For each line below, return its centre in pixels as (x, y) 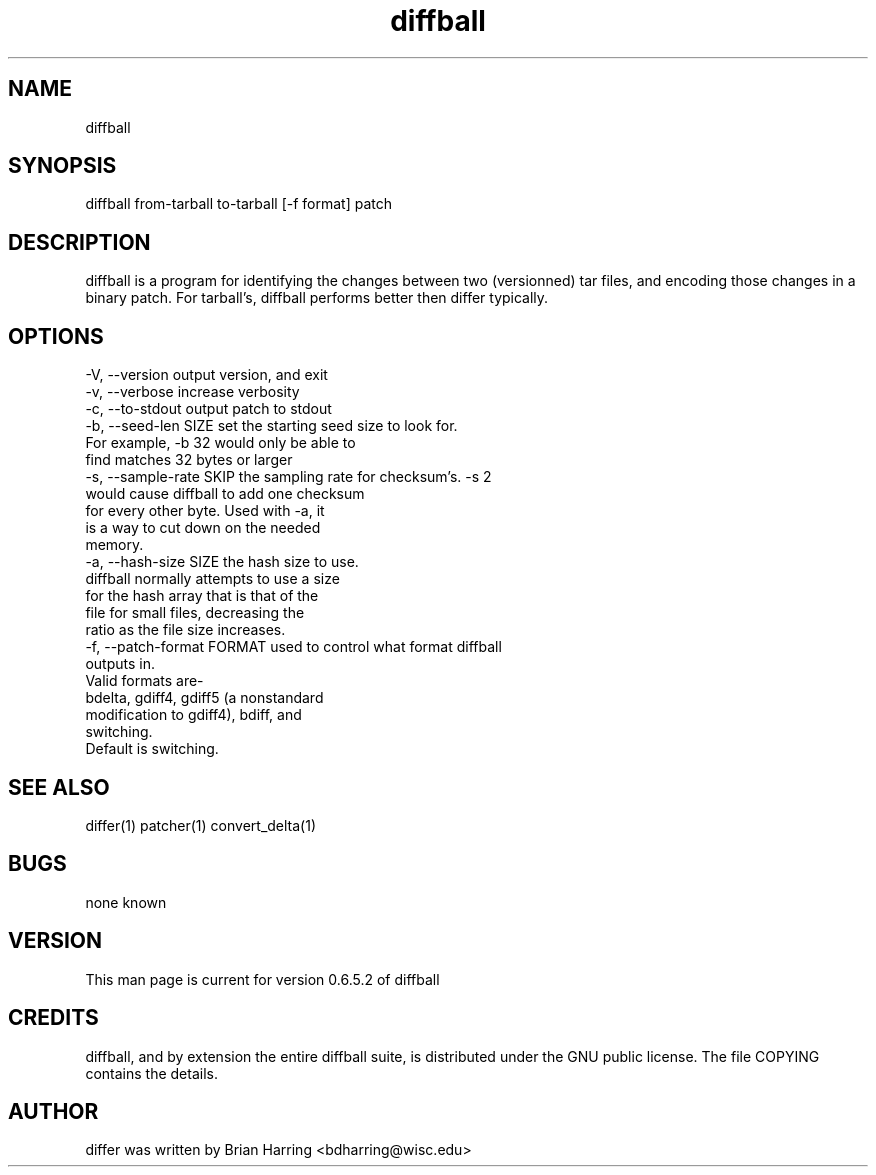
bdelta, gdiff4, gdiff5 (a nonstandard (204, 698)
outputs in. (120, 664)
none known (126, 902)
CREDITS (53, 1018)
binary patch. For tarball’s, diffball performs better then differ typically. (317, 298)
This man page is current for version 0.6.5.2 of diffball (262, 979)
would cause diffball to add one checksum (225, 494)
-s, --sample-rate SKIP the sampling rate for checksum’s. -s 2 (288, 477)
